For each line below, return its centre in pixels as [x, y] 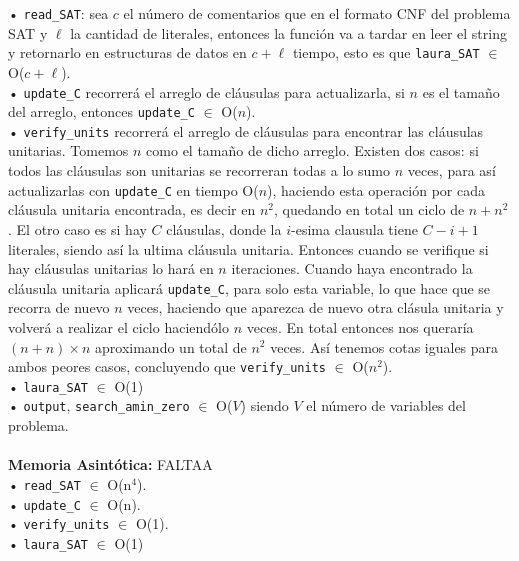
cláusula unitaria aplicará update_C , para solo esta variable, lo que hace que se [249, 287]
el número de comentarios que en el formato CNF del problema [317, 13]
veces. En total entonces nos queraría [360, 326]
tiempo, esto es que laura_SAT [386, 52]
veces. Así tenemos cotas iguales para [384, 346]
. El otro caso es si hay [77, 228]
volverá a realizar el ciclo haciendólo [118, 326]
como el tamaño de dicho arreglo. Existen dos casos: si [312, 150]
